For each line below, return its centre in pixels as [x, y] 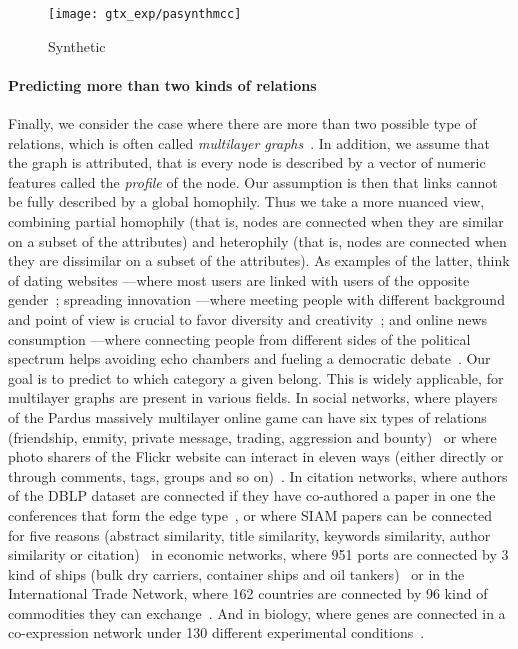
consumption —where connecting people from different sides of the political [239, 338]
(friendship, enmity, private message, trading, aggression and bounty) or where [252, 436]
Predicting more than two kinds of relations [162, 84]
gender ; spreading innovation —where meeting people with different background [256, 299]
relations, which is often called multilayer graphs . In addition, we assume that [249, 142]
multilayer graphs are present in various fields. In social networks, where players [253, 397]
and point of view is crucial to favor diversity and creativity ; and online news [248, 318]
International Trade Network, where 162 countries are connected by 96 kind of [248, 593]
